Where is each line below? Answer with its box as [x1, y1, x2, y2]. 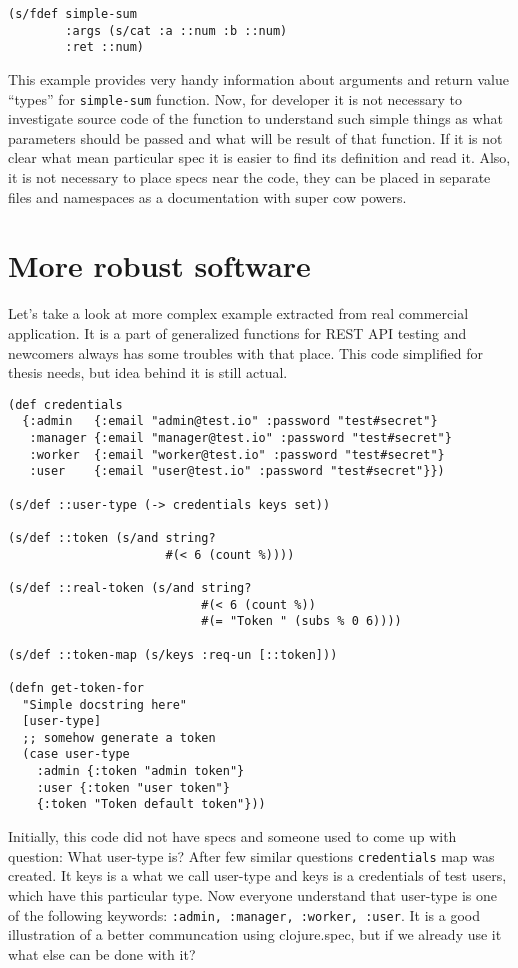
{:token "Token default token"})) [36, 797, 266, 812]
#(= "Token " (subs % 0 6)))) [201, 614, 402, 629]
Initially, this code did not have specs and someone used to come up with [8, 826, 457, 847]
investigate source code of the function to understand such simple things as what [8, 108, 503, 129]
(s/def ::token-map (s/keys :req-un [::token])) [8, 647, 338, 662]
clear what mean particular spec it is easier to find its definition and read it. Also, [8, 147, 511, 168]
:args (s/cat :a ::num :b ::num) [65, 23, 288, 38]
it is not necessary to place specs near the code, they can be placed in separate [8, 167, 491, 187]
